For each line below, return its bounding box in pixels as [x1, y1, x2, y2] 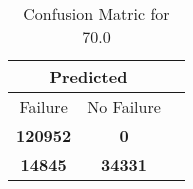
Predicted [49, 65, 128, 88]
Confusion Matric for [23, 2, 170, 25]
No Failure [87, 95, 161, 118]
